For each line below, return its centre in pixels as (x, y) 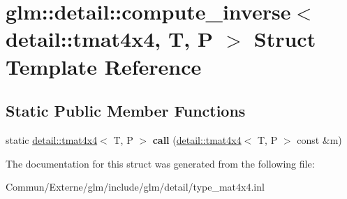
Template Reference (104, 66)
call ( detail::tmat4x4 (197, 139)
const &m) (319, 139)
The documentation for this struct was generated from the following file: (160, 163)
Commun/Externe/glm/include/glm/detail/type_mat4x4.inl (135, 187)
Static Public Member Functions (126, 111)
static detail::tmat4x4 (52, 139)
